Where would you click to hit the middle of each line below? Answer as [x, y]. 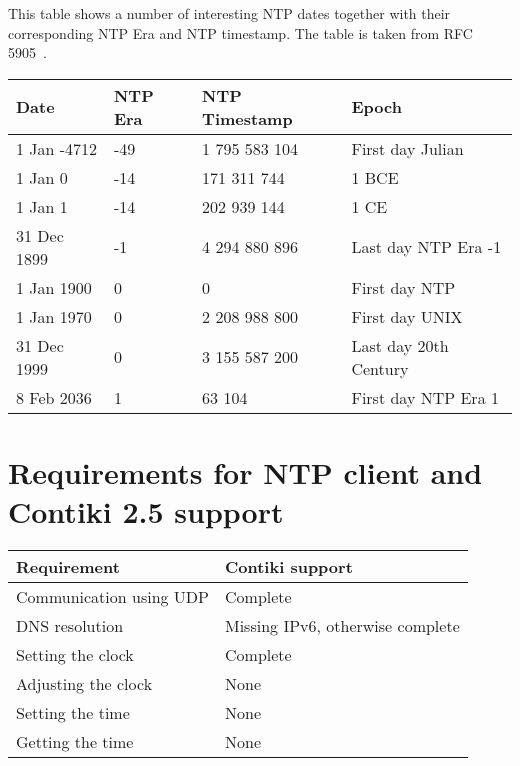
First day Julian [407, 148]
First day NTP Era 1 [425, 397]
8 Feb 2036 [54, 397]
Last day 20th [400, 345]
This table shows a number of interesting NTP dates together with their [229, 13]
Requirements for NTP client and [245, 471]
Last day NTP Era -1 [426, 247]
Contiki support [289, 567]
